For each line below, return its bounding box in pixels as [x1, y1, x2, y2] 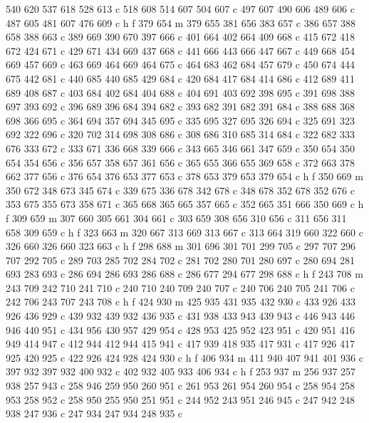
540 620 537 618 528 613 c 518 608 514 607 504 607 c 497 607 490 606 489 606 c [6, 1, 355, 16]
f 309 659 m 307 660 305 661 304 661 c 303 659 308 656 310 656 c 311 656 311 [6, 210, 347, 225]
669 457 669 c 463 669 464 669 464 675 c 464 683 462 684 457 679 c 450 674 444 [6, 57, 355, 72]
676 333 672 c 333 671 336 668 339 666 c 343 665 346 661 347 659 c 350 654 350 [6, 140, 355, 155]
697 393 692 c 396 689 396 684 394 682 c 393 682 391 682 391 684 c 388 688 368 [6, 99, 355, 114]
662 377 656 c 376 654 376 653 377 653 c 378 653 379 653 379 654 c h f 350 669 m [6, 169, 363, 184]
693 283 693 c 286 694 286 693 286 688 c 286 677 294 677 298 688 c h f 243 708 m [6, 266, 363, 281]
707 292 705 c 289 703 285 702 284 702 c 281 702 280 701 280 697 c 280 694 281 [6, 252, 355, 267]
